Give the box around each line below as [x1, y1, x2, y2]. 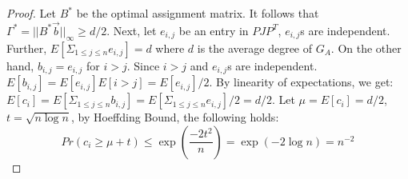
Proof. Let [6, 5, 56, 21]
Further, [6, 39, 47, 56]
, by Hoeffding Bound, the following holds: [70, 109, 279, 125]
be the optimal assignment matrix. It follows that [76, 5, 319, 21]
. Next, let [106, 22, 157, 38]
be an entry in [178, 22, 249, 38]
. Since [126, 57, 160, 74]
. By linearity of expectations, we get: [209, 74, 394, 90]
